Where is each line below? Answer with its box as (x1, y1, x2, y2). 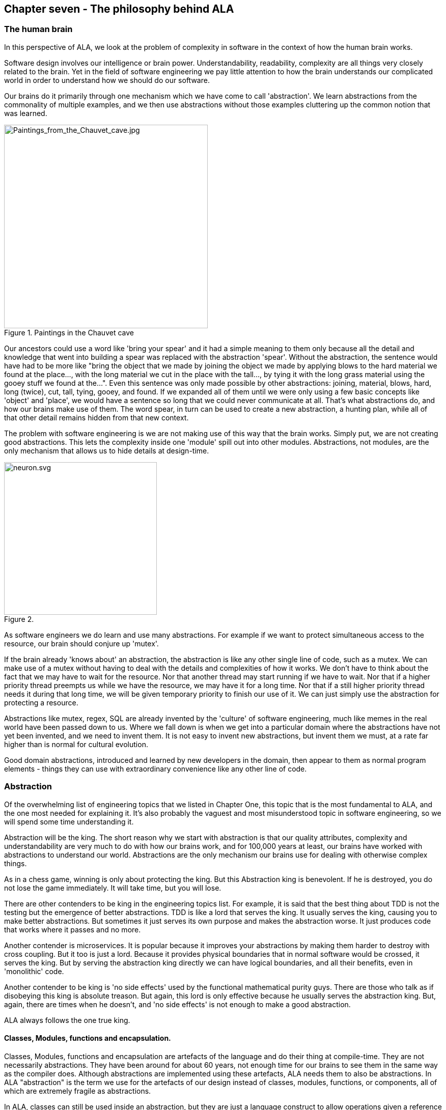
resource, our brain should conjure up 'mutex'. (4, 639, 159, 648)
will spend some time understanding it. (4, 817, 134, 826)
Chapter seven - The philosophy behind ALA (4, 3, 234, 15)
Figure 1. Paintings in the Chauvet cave (4, 328, 134, 337)
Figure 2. (4, 614, 34, 623)
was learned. (4, 108, 47, 118)
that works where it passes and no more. (4, 925, 141, 934)
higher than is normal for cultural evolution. (4, 739, 148, 749)
